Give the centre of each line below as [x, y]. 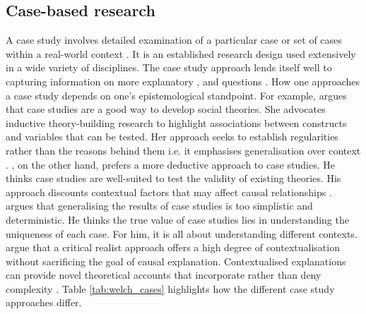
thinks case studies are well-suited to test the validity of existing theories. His [173, 178]
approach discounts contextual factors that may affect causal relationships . [169, 192]
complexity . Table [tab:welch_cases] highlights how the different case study [170, 288]
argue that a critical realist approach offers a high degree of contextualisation [173, 247]
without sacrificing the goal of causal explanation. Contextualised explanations [176, 261]
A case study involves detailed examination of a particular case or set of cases [174, 40]
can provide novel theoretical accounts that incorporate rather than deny [164, 275]
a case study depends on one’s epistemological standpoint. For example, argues [176, 95]
